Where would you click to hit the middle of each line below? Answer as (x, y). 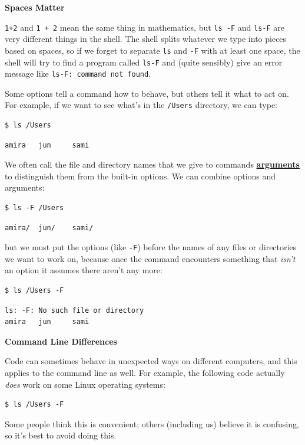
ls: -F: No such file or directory (74, 310)
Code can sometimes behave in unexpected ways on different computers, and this (151, 361)
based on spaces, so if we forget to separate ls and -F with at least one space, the (152, 50)
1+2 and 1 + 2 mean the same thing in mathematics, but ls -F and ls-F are (145, 27)
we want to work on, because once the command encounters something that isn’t (150, 258)
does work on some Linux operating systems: (85, 384)
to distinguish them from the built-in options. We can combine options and (140, 176)
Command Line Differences (61, 341)
